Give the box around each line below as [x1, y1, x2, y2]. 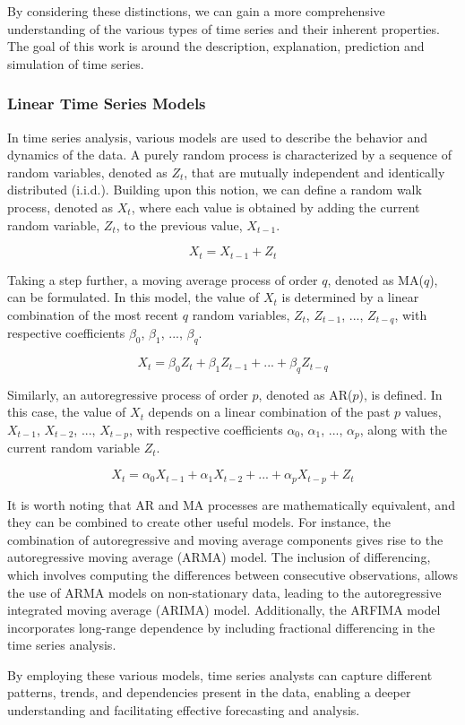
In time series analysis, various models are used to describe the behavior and [7, 127, 427, 146]
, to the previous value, [116, 215, 243, 234]
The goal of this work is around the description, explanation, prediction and [7, 37, 425, 56]
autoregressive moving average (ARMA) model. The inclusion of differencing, [7, 548, 431, 566]
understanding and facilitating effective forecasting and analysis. [7, 701, 360, 720]
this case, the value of [7, 402, 126, 421]
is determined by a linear [281, 288, 419, 306]
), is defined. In [358, 384, 443, 403]
